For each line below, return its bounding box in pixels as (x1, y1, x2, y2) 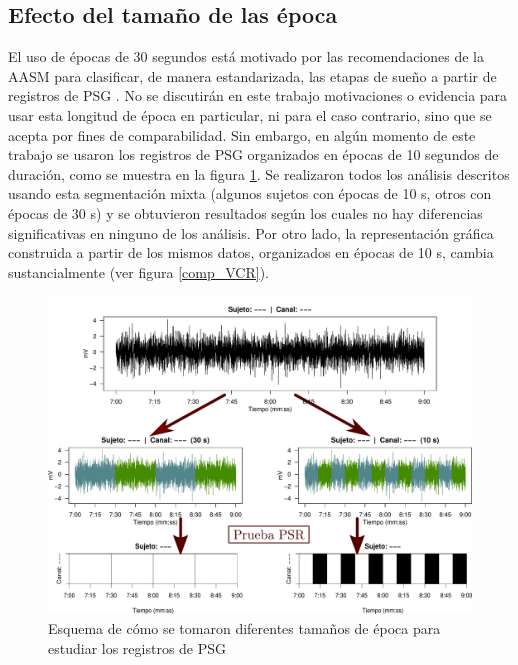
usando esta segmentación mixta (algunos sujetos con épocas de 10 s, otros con (8, 183, 492, 204)
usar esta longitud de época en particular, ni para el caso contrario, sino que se (8, 104, 492, 125)
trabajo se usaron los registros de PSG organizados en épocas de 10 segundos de (8, 144, 499, 165)
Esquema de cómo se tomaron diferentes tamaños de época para (48, 617, 441, 638)
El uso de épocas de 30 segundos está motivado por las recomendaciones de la (8, 46, 484, 67)
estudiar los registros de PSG (48, 637, 227, 658)
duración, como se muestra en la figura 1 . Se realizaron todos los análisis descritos (8, 163, 510, 184)
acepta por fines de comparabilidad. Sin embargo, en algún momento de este (8, 124, 476, 145)
